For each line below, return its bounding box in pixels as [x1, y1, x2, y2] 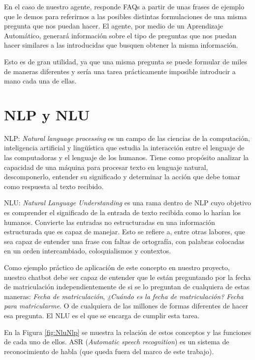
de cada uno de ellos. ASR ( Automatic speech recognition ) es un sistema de [4, 336, 229, 347]
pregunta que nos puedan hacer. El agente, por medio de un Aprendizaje [4, 21, 223, 31]
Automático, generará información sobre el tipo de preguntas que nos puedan [4, 30, 237, 40]
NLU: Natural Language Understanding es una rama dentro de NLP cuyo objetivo [4, 197, 251, 208]
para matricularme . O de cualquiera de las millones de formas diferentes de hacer [4, 301, 249, 311]
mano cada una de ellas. [4, 76, 77, 86]
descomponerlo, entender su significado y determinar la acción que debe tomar [4, 171, 240, 182]
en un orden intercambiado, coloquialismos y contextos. [4, 246, 171, 256]
